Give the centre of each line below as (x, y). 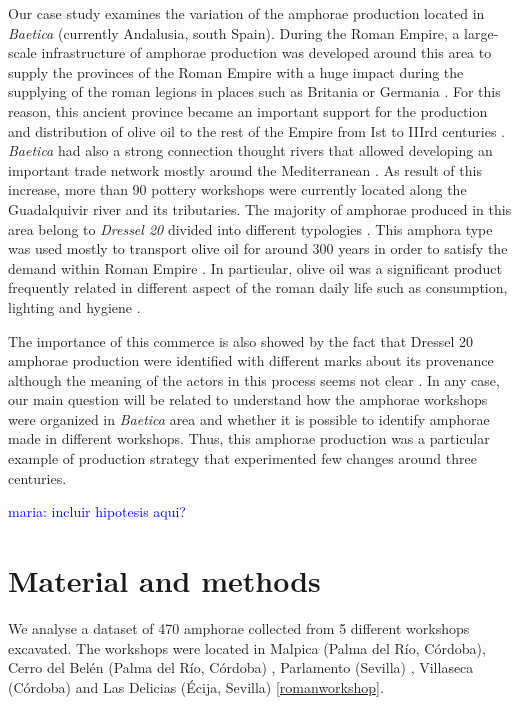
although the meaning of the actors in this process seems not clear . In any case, (254, 379)
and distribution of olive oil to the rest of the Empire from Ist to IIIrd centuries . (256, 130)
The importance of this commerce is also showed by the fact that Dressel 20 (241, 340)
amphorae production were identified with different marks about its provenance (251, 360)
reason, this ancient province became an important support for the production (248, 110)
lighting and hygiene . (74, 306)
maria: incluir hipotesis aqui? (97, 511)
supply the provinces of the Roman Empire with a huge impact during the (236, 71)
